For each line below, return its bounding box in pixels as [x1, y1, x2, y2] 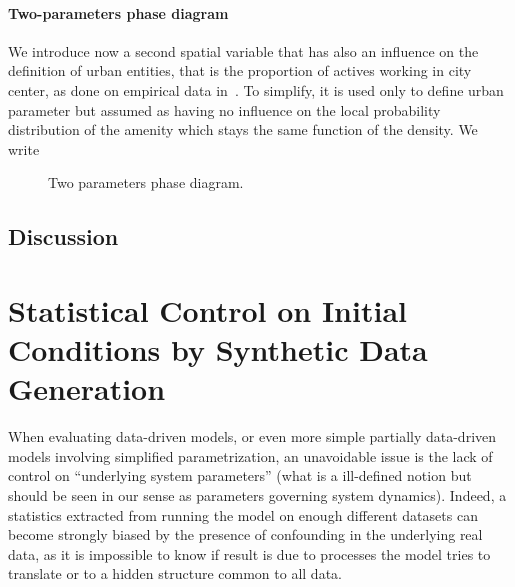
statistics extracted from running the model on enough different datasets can [8, 504, 478, 525]
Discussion [8, 221, 119, 252]
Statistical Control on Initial [8, 289, 407, 330]
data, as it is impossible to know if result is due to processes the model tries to [8, 543, 491, 564]
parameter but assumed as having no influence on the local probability [8, 99, 441, 120]
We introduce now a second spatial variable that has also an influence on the [8, 40, 479, 61]
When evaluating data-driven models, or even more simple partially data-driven [8, 426, 497, 447]
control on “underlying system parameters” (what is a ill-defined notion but [8, 465, 472, 486]
